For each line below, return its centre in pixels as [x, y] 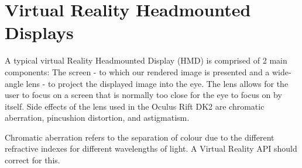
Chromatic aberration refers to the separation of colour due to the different [140, 137]
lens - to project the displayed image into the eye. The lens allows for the [157, 83]
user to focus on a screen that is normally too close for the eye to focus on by [143, 95]
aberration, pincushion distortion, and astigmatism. [97, 118]
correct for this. [32, 160]
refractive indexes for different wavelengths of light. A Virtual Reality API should [151, 148]
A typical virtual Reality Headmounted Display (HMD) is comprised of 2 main [146, 60]
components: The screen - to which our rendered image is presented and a [137, 71]
